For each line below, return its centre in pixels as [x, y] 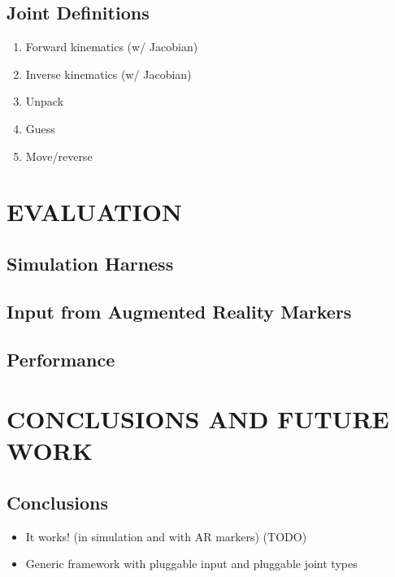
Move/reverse [59, 156]
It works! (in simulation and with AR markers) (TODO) [166, 536]
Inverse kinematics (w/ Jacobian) [109, 74]
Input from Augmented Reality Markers [179, 311]
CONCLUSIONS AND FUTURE [198, 419]
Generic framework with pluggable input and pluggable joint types [191, 564]
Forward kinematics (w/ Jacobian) [112, 47]
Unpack [45, 101]
